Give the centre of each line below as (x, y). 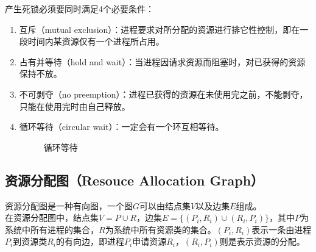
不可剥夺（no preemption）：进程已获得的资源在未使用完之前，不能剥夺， (163, 94)
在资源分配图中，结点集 (52, 218)
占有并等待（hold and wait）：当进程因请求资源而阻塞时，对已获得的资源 (162, 61)
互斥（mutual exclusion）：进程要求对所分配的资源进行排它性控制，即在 (160, 29)
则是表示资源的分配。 (262, 241)
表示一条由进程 (282, 229)
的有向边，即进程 (90, 241)
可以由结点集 (165, 205)
